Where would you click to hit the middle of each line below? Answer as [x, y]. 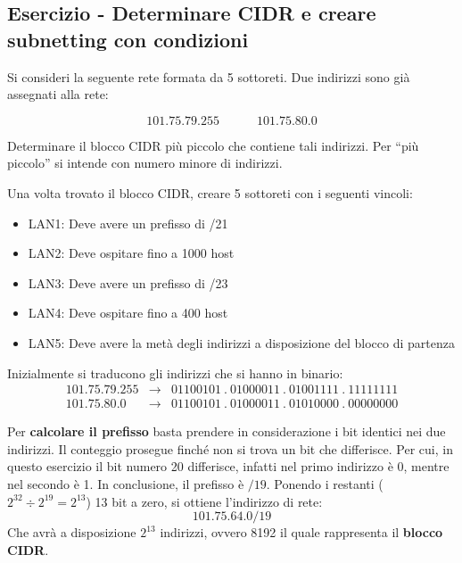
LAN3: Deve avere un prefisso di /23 [128, 282]
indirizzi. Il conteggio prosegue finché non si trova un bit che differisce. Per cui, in [230, 448]
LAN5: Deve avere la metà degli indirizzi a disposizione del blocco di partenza [241, 342]
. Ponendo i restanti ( [325, 483]
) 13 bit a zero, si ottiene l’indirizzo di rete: [204, 501]
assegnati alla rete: [58, 94]
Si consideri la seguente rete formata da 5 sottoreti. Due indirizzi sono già [209, 76]
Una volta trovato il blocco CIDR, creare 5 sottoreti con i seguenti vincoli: [210, 192]
